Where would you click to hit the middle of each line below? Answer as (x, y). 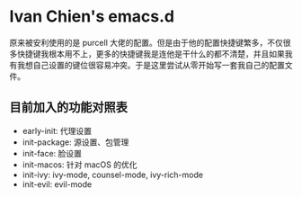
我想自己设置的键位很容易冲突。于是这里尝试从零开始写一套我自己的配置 (151, 65)
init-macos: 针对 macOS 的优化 (80, 165)
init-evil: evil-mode (57, 184)
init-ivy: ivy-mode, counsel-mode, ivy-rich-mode (113, 175)
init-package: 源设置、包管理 (75, 142)
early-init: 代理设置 (57, 130)
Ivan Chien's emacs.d (92, 17)
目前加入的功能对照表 (68, 107)
